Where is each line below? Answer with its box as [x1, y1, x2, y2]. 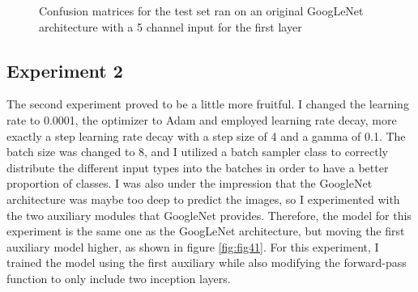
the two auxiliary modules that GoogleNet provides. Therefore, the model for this [6, 206, 412, 223]
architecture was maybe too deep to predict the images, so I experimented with [6, 190, 400, 207]
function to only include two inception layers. [6, 269, 231, 286]
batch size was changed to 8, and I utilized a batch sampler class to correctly [6, 143, 388, 160]
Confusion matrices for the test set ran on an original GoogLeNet [39, 2, 364, 19]
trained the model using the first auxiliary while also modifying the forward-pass [6, 254, 407, 271]
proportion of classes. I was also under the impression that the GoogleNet [6, 175, 373, 192]
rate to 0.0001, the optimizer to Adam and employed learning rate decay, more [6, 111, 397, 128]
